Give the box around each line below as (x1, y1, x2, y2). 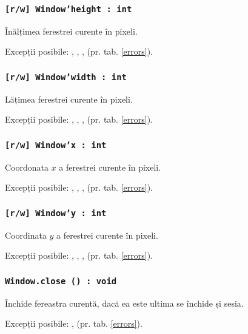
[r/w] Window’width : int (5, 72, 127, 82)
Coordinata (5, 228, 47, 241)
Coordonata (5, 160, 49, 173)
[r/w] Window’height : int (5, 4, 132, 14)
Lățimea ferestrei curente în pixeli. (5, 92, 133, 105)
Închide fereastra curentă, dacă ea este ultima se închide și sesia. (5, 296, 244, 309)
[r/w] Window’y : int (5, 208, 107, 218)
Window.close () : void (5, 276, 117, 286)
